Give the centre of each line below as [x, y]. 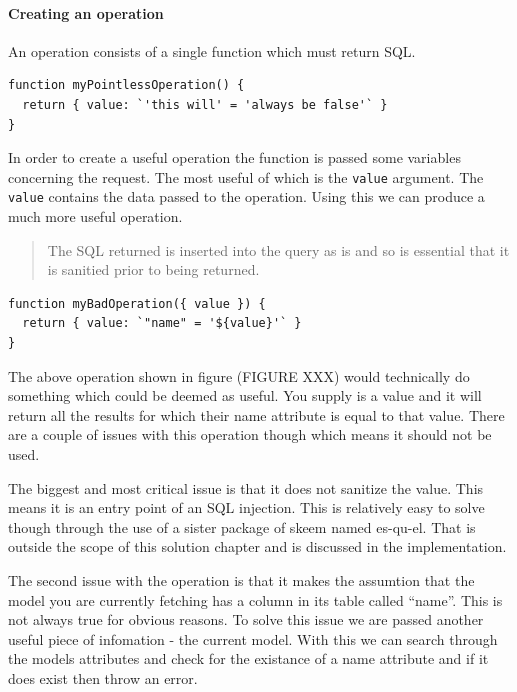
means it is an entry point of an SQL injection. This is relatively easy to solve [246, 507]
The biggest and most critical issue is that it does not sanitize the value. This [246, 487]
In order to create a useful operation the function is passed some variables [234, 157]
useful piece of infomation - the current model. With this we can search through [253, 638]
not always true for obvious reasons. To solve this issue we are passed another [246, 619]
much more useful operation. [95, 216]
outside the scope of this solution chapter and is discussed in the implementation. [257, 546]
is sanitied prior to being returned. [153, 269]
